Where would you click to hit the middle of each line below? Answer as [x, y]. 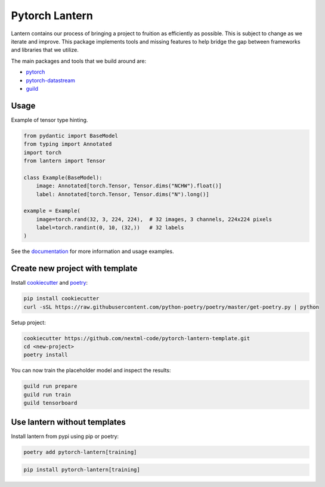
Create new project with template [74, 269]
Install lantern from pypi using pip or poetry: [65, 436]
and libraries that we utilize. [45, 50]
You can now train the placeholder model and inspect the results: [91, 371]
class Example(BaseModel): [63, 177]
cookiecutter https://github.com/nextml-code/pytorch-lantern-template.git [137, 338]
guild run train [47, 394]
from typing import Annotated [68, 144]
